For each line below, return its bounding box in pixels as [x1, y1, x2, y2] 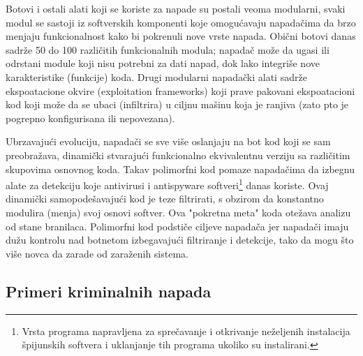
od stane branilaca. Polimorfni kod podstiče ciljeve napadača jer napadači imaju [6, 218, 349, 233]
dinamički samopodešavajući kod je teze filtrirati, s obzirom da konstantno [6, 191, 324, 206]
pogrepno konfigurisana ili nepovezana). [6, 110, 175, 125]
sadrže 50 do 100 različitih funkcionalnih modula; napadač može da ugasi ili [6, 42, 329, 57]
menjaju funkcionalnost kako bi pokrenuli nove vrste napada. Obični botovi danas [6, 29, 356, 43]
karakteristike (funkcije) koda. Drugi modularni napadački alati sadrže [6, 69, 307, 84]
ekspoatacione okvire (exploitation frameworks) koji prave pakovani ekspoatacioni [6, 83, 355, 98]
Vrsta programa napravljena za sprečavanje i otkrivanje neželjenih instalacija [22, 323, 350, 338]
